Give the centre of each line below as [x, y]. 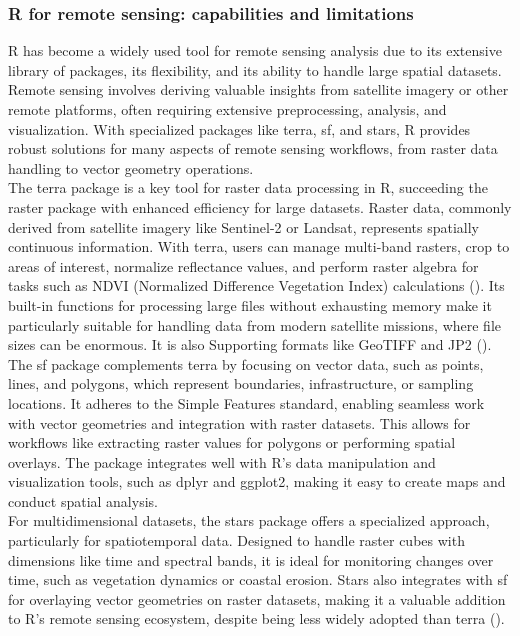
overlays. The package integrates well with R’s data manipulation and [222, 461]
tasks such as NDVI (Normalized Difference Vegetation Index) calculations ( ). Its [256, 285]
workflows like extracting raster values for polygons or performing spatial [232, 442]
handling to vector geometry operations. [131, 167]
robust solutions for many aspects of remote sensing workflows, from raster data [253, 148]
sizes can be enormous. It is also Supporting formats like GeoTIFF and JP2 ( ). [250, 344]
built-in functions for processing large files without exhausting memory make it [250, 304]
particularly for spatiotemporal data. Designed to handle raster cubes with [236, 540]
